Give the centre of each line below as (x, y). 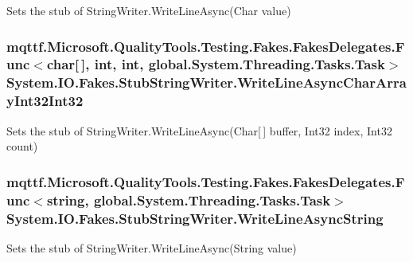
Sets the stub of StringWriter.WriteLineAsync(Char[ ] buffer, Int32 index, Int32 (199, 130)
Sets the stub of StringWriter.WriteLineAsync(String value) (152, 247)
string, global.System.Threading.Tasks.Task (189, 199)
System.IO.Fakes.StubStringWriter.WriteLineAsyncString (195, 218)
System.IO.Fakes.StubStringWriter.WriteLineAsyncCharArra (206, 82)
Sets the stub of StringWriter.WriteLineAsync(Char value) (149, 10)
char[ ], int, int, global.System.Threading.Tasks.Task (216, 64)
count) (22, 146)
